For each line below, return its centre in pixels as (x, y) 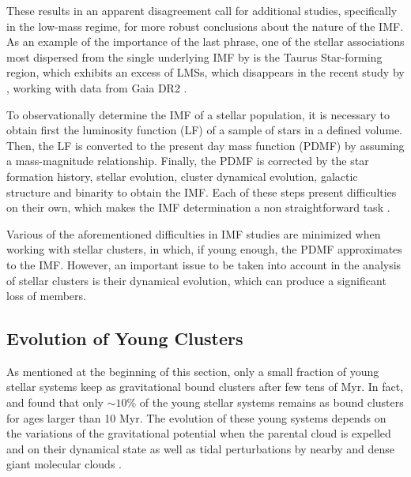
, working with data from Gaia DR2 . (97, 87)
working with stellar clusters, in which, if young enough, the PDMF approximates (204, 249)
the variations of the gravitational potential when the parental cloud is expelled (199, 433)
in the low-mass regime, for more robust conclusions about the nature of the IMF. (205, 26)
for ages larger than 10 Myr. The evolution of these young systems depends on (196, 417)
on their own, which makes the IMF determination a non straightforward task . (198, 207)
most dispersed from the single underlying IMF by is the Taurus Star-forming (194, 56)
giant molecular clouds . (64, 464)
